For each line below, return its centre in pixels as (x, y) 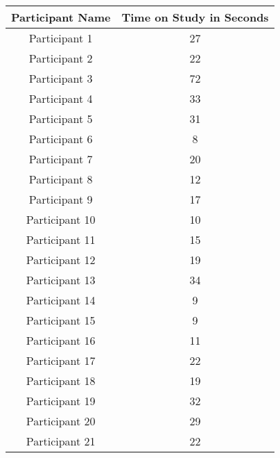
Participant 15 (61, 320)
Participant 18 (61, 381)
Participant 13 (61, 280)
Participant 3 (61, 78)
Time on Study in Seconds (195, 17)
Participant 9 (61, 199)
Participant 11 (61, 239)
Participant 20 (61, 421)
